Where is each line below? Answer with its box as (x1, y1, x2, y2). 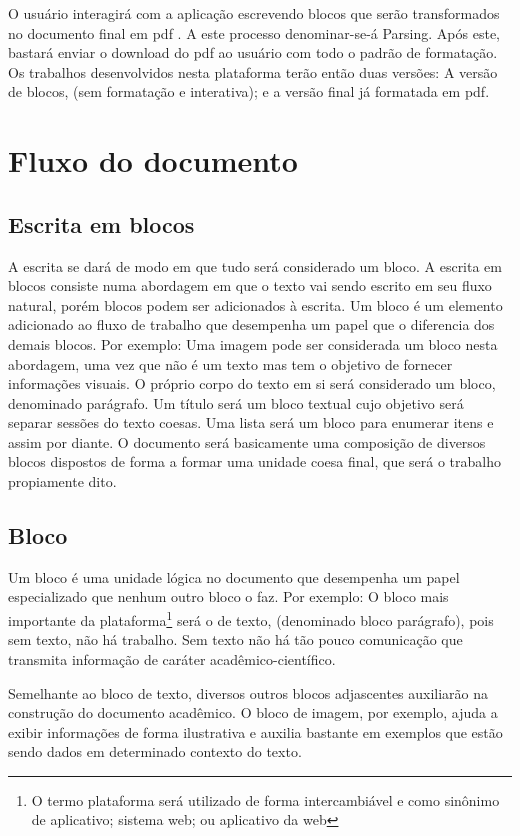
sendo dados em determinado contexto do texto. (8, 741, 302, 762)
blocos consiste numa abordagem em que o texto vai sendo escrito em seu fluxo (8, 275, 492, 296)
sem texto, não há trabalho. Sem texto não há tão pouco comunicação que (8, 629, 463, 650)
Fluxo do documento (8, 140, 298, 181)
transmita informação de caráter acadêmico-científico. (8, 648, 336, 669)
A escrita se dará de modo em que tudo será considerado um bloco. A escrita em (8, 255, 503, 276)
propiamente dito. (8, 471, 117, 492)
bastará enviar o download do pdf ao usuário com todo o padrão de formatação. (8, 42, 498, 63)
